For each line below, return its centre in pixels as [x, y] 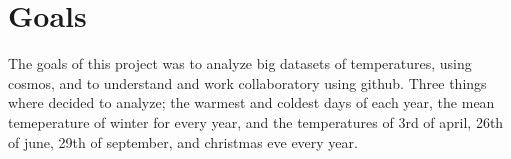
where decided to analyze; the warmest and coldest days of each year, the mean [251, 102]
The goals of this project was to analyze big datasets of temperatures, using [240, 63]
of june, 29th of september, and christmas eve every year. [183, 141]
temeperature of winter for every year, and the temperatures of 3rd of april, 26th [256, 121]
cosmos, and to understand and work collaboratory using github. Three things [247, 82]
